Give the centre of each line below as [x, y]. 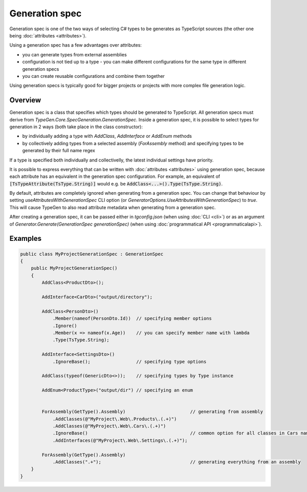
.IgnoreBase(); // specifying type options [129, 362]
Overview [25, 100]
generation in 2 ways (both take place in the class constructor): [76, 127]
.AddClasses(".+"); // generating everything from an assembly [177, 462]
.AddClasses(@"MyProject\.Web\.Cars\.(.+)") [109, 426]
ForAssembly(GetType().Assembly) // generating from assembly [152, 412]
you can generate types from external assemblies [75, 54]
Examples [26, 239]
